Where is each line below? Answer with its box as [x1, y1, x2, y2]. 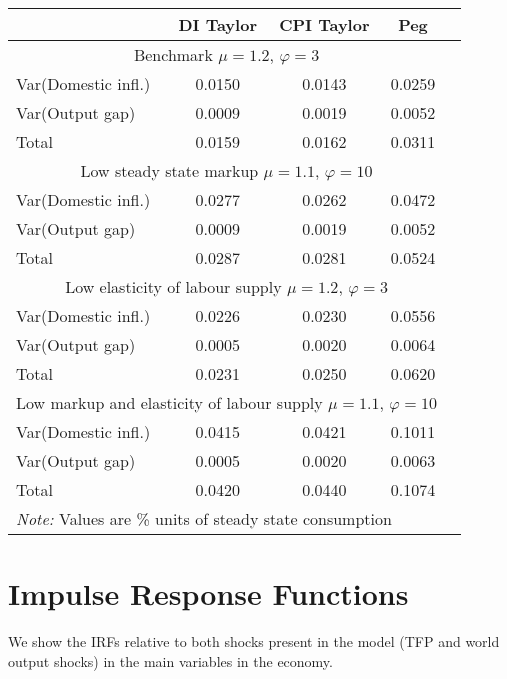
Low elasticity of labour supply [65, 275, 282, 298]
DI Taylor [178, 13, 257, 36]
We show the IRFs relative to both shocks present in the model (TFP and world [8, 631, 500, 652]
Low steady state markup [80, 159, 259, 182]
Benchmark [133, 43, 213, 66]
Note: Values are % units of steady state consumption [16, 507, 392, 530]
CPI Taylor [279, 13, 370, 36]
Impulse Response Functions [8, 573, 409, 614]
